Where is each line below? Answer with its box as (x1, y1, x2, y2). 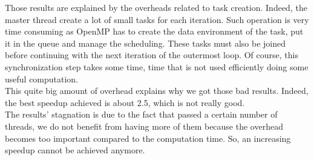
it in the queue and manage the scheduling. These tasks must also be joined (5, 36, 286, 49)
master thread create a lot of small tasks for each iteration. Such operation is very (5, 13, 309, 25)
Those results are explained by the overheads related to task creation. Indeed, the (5, 1, 307, 13)
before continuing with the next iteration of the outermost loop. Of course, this (5, 48, 298, 61)
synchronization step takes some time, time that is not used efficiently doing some (5, 60, 309, 73)
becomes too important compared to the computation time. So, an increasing (5, 132, 291, 144)
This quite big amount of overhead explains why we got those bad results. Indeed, (5, 84, 309, 97)
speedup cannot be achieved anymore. (5, 144, 145, 156)
